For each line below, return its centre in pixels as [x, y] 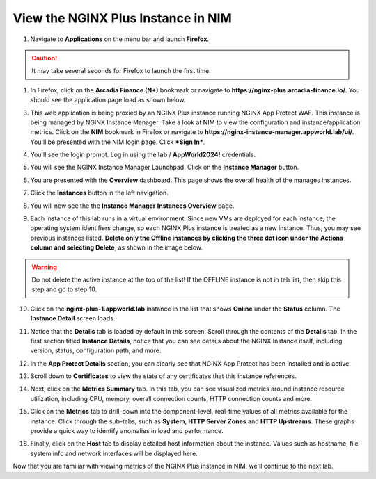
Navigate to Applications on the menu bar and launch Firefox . [119, 39]
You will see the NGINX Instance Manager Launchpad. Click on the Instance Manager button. [165, 168]
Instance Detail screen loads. [73, 318]
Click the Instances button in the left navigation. [99, 193]
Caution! [45, 58]
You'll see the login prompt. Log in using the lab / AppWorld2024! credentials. [143, 155]
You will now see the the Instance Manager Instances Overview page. [132, 206]
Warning [44, 267]
